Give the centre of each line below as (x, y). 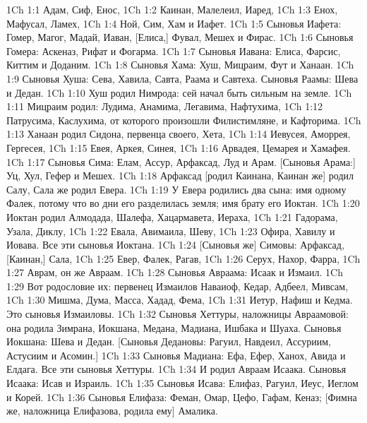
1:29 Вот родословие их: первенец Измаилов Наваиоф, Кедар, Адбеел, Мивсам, (178, 286)
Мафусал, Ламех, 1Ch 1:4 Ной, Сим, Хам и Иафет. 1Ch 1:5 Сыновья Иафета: (174, 23)
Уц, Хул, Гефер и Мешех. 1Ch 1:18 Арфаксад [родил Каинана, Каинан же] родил (180, 175)
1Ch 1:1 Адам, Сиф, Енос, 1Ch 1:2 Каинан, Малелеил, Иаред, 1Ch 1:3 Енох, (172, 9)
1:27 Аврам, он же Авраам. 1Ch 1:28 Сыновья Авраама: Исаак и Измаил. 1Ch (175, 272)
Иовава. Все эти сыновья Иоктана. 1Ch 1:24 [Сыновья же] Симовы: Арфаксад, (175, 245)
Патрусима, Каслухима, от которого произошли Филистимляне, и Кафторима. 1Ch (184, 120)
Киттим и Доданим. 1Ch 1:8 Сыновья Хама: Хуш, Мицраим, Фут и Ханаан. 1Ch (180, 65)
